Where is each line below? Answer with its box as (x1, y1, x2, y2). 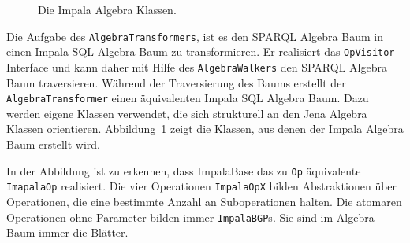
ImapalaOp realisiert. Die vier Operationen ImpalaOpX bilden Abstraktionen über (6, 178, 397, 194)
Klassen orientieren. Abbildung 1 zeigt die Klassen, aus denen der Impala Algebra (6, 120, 404, 137)
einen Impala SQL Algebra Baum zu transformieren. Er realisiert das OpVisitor (6, 43, 395, 60)
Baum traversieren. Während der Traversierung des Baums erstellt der (6, 74, 346, 90)
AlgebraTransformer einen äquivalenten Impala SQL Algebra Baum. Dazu (6, 90, 369, 106)
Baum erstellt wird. (6, 136, 100, 152)
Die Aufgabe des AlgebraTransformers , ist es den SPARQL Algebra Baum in (6, 28, 383, 44)
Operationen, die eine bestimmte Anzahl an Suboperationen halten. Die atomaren (6, 193, 402, 209)
